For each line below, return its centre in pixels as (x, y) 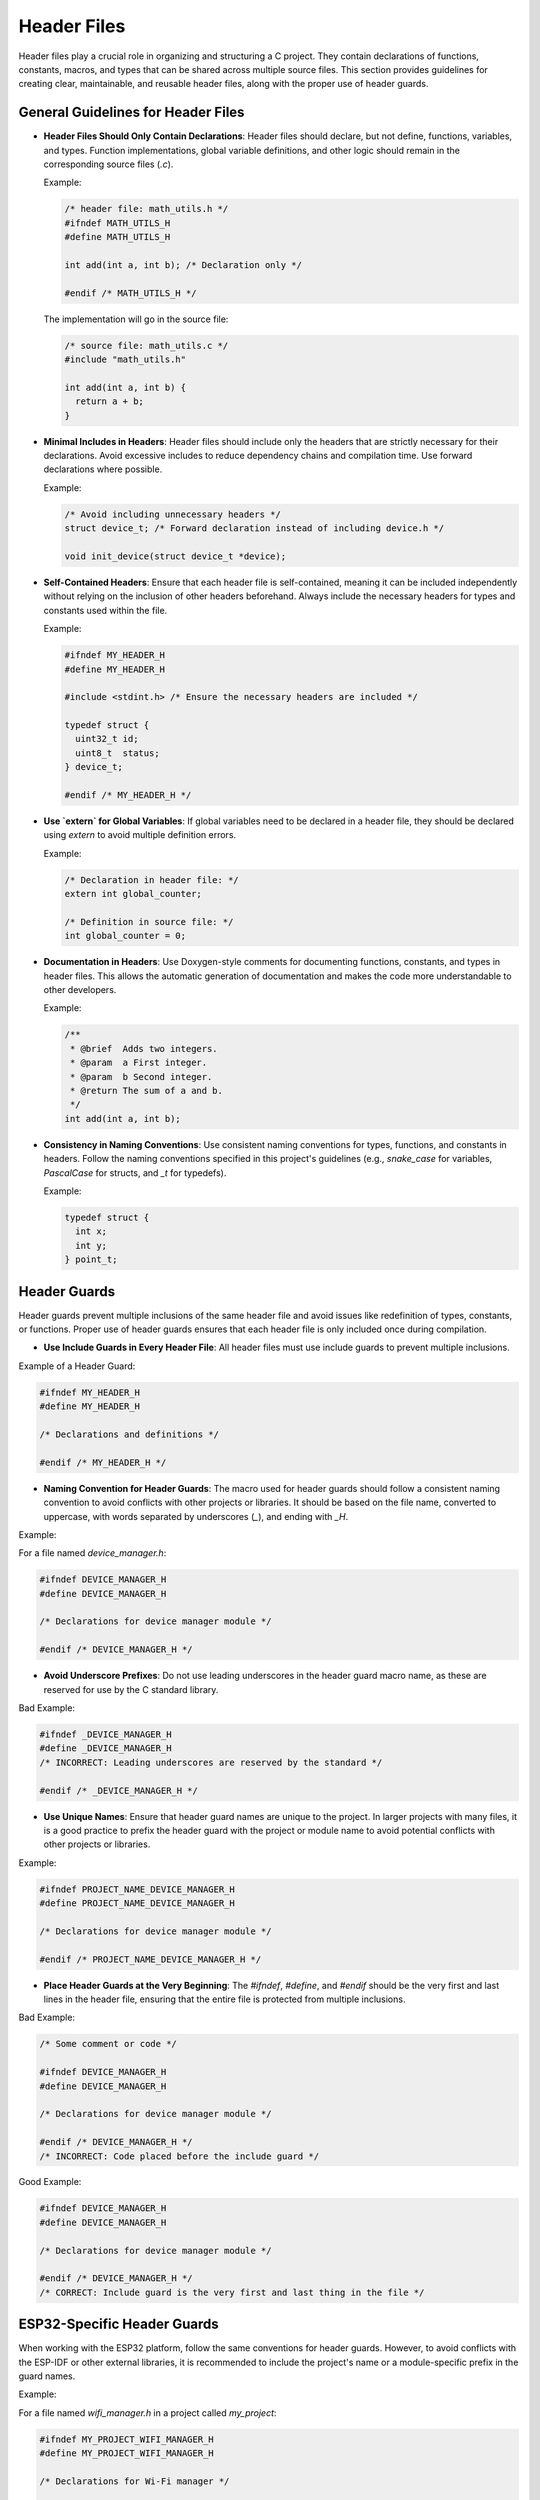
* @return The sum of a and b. (147, 1091)
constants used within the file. (105, 610)
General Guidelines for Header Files (131, 112)
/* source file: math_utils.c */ (146, 345)
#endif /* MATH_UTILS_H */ (130, 293)
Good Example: (50, 2182)
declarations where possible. (103, 469)
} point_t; (91, 1259)
